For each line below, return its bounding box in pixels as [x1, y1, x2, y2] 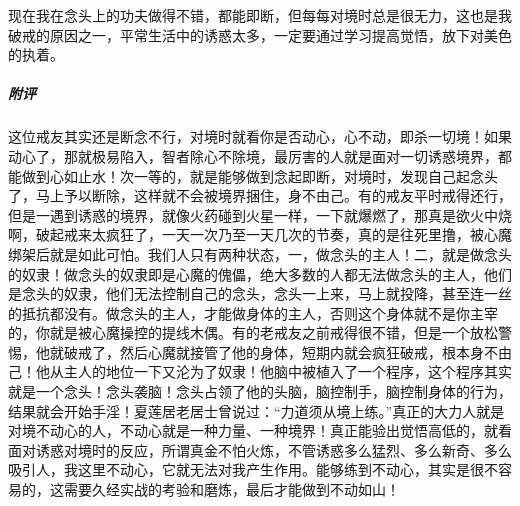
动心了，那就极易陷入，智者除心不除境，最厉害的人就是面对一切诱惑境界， [8, 145, 498, 166]
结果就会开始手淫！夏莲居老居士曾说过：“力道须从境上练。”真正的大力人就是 [8, 400, 505, 421]
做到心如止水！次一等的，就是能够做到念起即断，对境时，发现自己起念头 [21, 165, 498, 186]
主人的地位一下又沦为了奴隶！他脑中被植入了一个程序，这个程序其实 [63, 361, 512, 382]
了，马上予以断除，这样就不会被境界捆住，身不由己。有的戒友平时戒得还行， [8, 185, 512, 206]
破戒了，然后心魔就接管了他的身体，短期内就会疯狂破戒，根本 [63, 341, 470, 362]
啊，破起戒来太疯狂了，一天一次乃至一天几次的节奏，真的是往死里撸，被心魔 [8, 224, 512, 245]
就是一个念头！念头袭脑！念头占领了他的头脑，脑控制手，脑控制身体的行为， [8, 381, 512, 402]
